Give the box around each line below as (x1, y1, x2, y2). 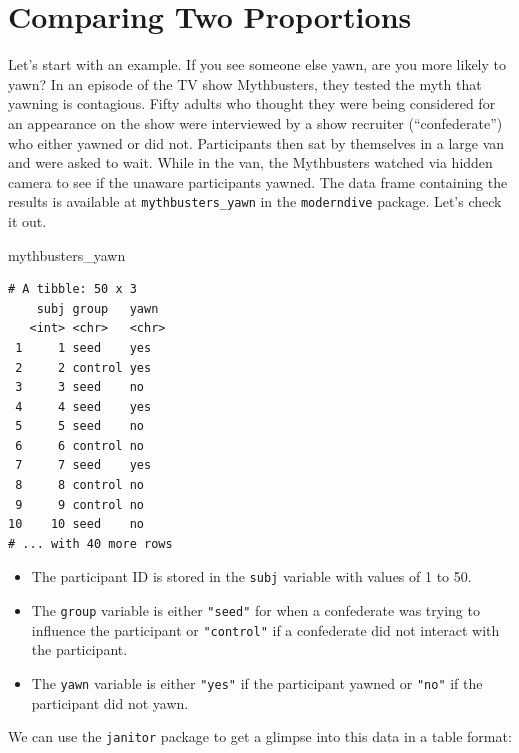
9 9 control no (15, 497, 145, 512)
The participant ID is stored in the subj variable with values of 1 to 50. (31, 566, 472, 587)
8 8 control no (15, 478, 145, 493)
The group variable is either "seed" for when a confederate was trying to (31, 600, 480, 621)
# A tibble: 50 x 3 (8, 282, 137, 297)
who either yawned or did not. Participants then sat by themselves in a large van (8, 132, 505, 153)
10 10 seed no (8, 517, 145, 532)
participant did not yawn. (31, 692, 189, 713)
